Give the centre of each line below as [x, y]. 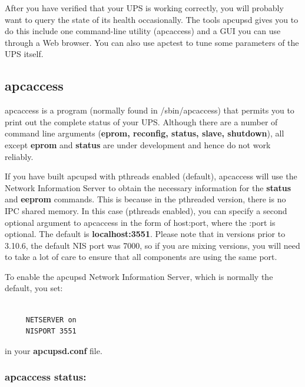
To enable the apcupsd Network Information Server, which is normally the [139, 276]
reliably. [19, 156]
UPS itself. [24, 54]
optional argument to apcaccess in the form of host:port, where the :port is [140, 222]
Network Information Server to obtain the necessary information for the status [148, 187]
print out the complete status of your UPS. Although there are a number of [141, 121]
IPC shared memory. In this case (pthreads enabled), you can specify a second [146, 210]
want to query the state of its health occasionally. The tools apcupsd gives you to [152, 19]
